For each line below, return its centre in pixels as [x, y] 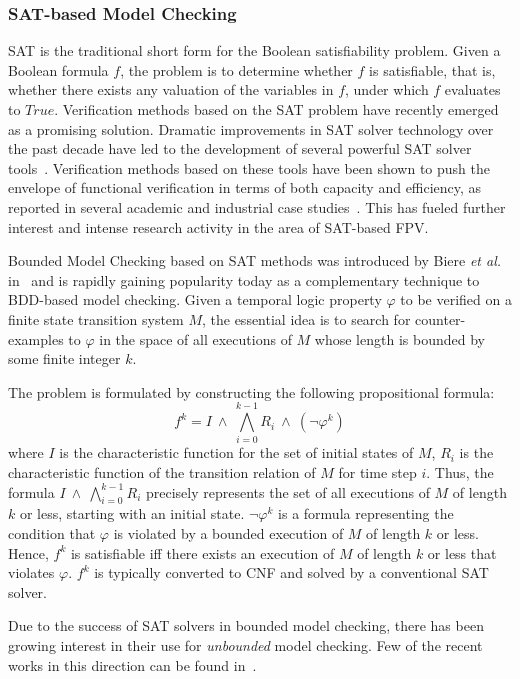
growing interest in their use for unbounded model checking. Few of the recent [245, 644]
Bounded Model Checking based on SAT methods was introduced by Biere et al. [255, 260]
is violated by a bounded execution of [228, 533]
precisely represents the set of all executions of [287, 491]
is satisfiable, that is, [432, 69]
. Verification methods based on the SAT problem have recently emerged [276, 109]
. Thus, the [460, 472]
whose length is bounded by [399, 338]
